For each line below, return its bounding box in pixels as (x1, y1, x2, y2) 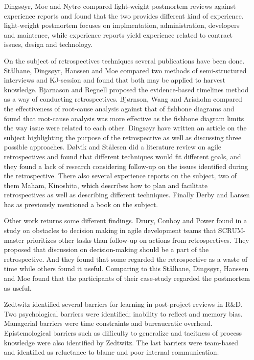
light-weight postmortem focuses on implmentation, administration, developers (4, 20, 240, 30)
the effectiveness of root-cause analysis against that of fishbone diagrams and (4, 103, 234, 113)
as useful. (4, 282, 32, 293)
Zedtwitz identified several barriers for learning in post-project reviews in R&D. (4, 299, 243, 309)
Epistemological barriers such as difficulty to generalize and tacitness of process (4, 328, 242, 338)
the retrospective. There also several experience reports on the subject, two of (4, 170, 237, 181)
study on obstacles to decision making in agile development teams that (4, 225, 216, 235)
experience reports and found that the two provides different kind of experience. (4, 10, 244, 21)
